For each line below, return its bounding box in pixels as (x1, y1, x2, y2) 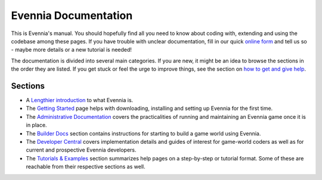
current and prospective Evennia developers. (26, 146, 137, 154)
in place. (26, 122, 47, 129)
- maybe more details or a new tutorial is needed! (11, 46, 132, 53)
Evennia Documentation (11, 9, 133, 22)
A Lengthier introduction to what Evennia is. (26, 97, 134, 104)
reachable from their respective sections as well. (26, 163, 145, 170)
